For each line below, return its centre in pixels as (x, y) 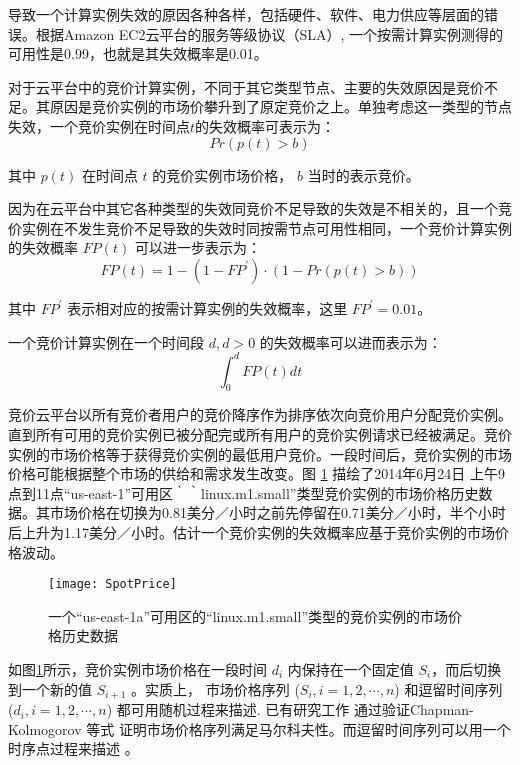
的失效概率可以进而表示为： (350, 341)
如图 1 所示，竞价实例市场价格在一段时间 (137, 669)
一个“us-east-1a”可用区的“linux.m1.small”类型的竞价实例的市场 (248, 615)
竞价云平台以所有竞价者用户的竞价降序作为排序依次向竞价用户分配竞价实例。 (260, 414)
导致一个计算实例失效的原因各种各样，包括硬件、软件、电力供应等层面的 (246, 14)
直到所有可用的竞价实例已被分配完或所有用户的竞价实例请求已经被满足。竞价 (260, 434)
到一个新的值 (50, 688)
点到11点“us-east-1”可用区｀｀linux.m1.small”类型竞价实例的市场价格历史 (243, 492)
